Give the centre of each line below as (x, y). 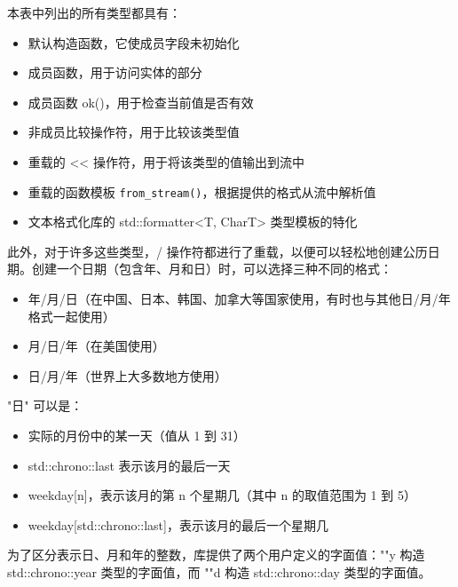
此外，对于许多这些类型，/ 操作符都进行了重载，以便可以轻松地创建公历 (217, 251)
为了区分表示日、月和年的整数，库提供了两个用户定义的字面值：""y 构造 (216, 555)
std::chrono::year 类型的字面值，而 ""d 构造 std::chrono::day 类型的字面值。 (219, 571)
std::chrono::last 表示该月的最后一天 (129, 465)
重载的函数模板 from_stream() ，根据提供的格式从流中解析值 (202, 191)
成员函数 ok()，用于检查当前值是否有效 (141, 102)
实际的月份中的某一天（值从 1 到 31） (137, 435)
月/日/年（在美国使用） (96, 346)
